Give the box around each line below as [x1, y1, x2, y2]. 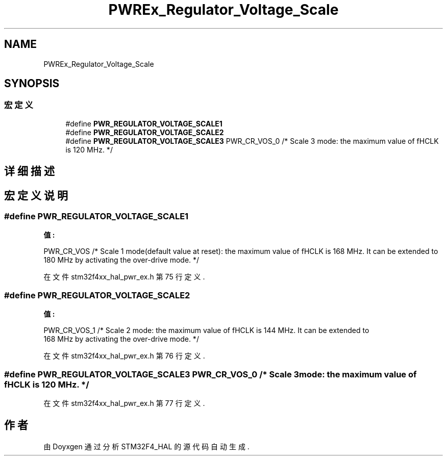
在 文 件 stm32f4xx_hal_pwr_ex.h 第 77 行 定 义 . [43, 398, 205, 407]
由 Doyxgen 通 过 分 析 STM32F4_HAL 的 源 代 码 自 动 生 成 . [43, 442, 250, 451]
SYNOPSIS [4, 77, 60, 90]
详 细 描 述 [4, 165, 55, 178]
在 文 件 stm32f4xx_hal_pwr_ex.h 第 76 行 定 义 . [43, 351, 205, 361]
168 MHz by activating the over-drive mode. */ [43, 335, 199, 344]
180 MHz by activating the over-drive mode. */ [43, 255, 200, 265]
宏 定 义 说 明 [4, 189, 68, 202]
